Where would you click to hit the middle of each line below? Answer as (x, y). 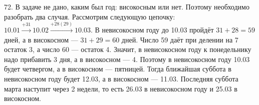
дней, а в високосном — (41, 39)
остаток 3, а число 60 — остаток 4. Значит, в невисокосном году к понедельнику (128, 49)
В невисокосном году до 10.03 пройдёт (154, 29)
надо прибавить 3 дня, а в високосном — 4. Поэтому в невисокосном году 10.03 (127, 59)
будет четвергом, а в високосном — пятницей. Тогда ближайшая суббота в (118, 69)
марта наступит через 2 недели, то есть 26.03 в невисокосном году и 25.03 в (121, 88)
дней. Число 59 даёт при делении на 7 (180, 39)
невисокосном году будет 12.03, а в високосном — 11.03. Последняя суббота (121, 78)
